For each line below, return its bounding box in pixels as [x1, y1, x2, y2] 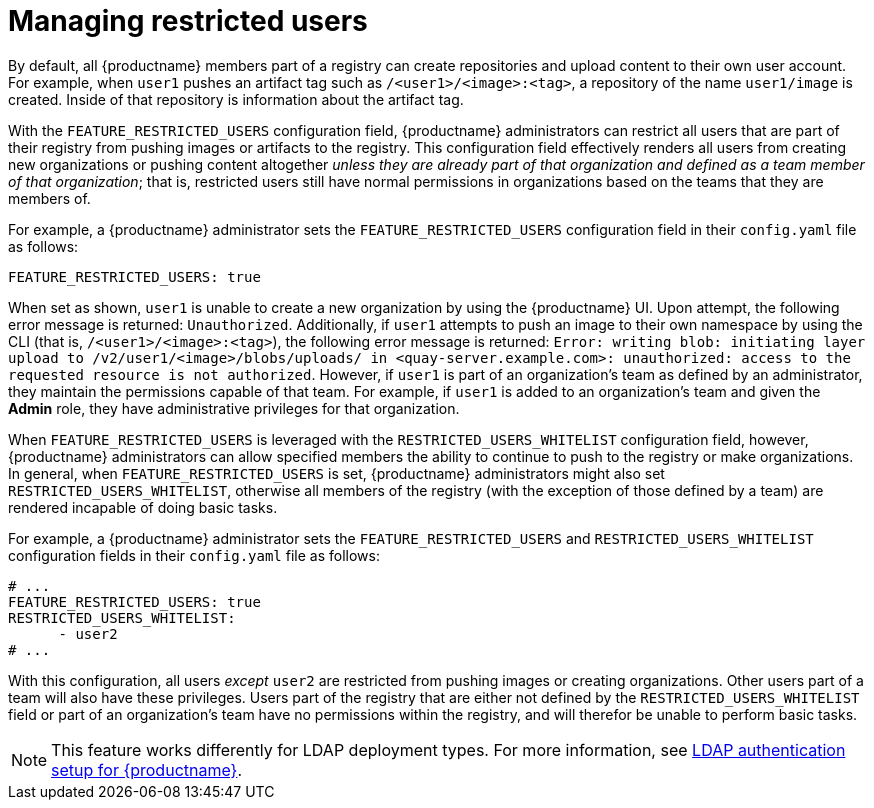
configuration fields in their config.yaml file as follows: [8, 546, 380, 564]
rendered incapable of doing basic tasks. [8, 498, 278, 516]
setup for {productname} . [51, 759, 243, 780]
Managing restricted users [8, 4, 368, 38]
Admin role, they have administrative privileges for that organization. [8, 399, 460, 417]
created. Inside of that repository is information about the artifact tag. [8, 90, 464, 108]
